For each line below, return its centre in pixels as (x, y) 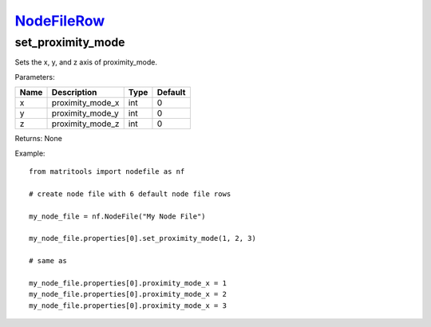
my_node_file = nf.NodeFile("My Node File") (118, 216)
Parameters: (35, 77)
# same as (48, 261)
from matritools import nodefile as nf (107, 171)
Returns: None (39, 139)
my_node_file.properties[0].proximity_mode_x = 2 (128, 294)
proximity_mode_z (85, 124)
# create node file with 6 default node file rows (130, 194)
